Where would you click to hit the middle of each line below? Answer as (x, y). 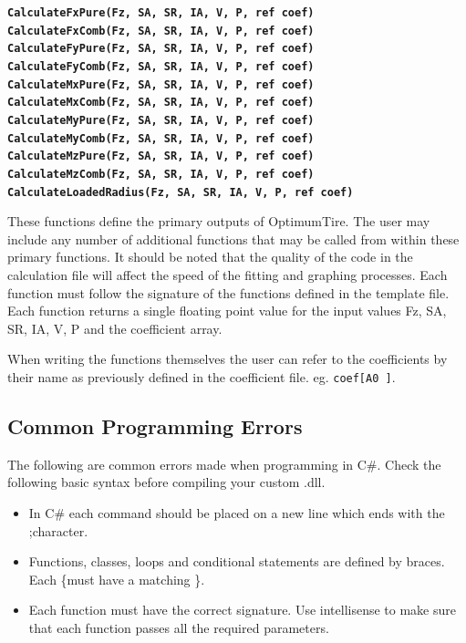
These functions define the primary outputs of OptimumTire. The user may (219, 221)
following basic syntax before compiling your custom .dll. (166, 482)
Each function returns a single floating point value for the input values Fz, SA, (227, 311)
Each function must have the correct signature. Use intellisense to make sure (242, 610)
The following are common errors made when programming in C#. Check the (224, 464)
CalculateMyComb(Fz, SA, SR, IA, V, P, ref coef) (161, 138)
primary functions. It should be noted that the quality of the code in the (210, 257)
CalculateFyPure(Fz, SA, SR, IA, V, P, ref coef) (161, 49)
